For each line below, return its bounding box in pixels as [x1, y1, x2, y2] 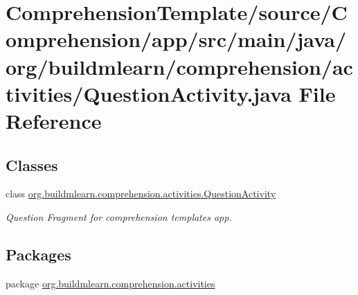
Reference [6, 106, 102, 134]
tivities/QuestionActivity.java [6, 79, 292, 107]
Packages [6, 243, 71, 265]
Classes [6, 154, 58, 175]
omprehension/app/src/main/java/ [6, 25, 346, 53]
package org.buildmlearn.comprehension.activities [6, 276, 215, 290]
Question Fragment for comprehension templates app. [6, 209, 232, 224]
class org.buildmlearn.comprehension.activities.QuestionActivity [6, 186, 276, 201]
